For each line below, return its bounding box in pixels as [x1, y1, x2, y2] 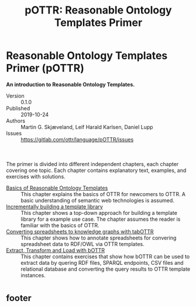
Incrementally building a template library [6, 203, 104, 210]
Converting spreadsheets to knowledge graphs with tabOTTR [6, 228, 154, 235]
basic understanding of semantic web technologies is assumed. [20, 197, 174, 204]
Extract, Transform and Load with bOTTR [6, 247, 105, 254]
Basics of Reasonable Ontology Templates [6, 184, 108, 191]
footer [6, 292, 32, 304]
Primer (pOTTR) [6, 62, 85, 75]
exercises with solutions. [6, 173, 66, 180]
